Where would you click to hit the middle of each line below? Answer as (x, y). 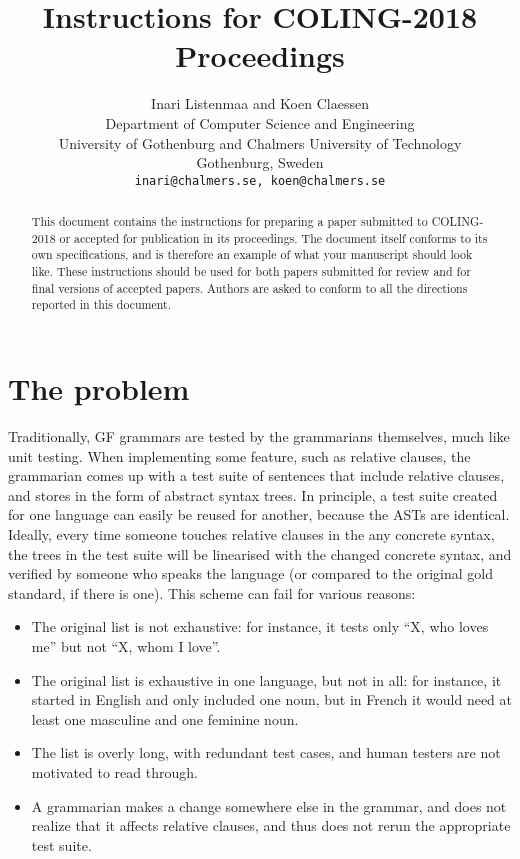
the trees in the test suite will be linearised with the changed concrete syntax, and (260, 553)
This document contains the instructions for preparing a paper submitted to (229, 221)
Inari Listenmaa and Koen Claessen (260, 103)
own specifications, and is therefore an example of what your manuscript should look (252, 254)
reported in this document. (101, 304)
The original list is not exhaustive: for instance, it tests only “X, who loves (260, 626)
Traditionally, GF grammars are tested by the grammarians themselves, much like (259, 436)
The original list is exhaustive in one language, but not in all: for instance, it (266, 679)
